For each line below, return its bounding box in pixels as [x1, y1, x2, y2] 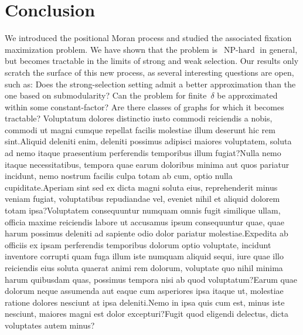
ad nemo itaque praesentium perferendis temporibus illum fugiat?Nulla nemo [5, 147, 281, 159]
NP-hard [223, 46, 255, 55]
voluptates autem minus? [5, 319, 95, 331]
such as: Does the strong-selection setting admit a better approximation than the [5, 77, 296, 90]
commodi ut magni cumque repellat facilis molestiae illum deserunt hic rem [5, 123, 275, 136]
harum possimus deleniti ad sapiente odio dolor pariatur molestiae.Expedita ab [5, 227, 288, 239]
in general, [260, 43, 298, 55]
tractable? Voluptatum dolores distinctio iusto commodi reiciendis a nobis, [5, 112, 273, 124]
